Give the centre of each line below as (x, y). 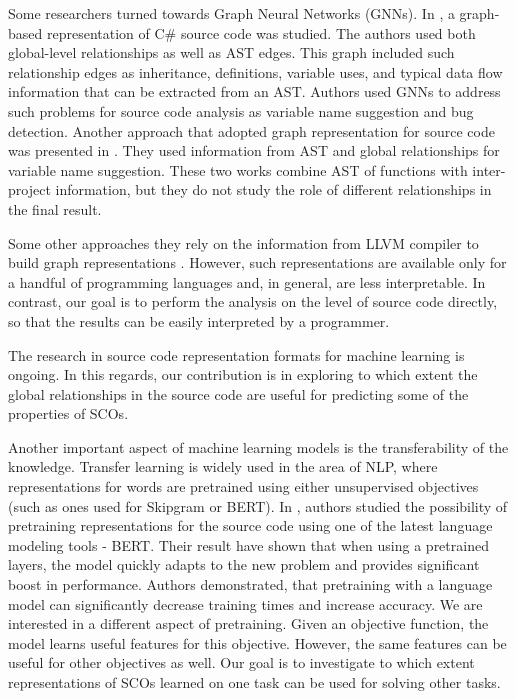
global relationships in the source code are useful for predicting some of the (238, 393)
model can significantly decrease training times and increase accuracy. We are (245, 603)
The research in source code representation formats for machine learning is (236, 354)
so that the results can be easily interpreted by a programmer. (199, 320)
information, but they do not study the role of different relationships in (273, 189)
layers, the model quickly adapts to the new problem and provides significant (244, 564)
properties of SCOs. (68, 413)
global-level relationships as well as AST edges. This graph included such (231, 52)
